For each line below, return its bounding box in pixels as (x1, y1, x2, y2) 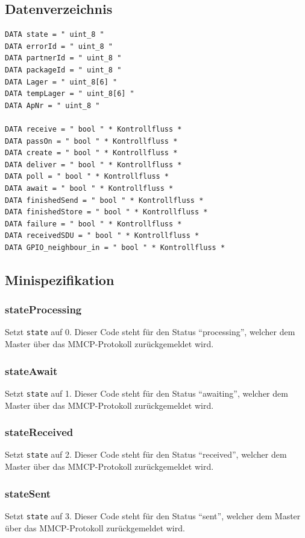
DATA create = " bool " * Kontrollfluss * (5, 149, 178, 158)
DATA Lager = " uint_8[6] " (5, 77, 118, 86)
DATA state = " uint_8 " (5, 30, 104, 39)
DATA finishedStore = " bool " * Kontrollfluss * (5, 208, 208, 217)
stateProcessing (5, 302, 82, 317)
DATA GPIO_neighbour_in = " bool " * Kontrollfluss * (5, 243, 225, 252)
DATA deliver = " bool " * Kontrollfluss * (5, 160, 182, 169)
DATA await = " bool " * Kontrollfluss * (5, 184, 174, 193)
